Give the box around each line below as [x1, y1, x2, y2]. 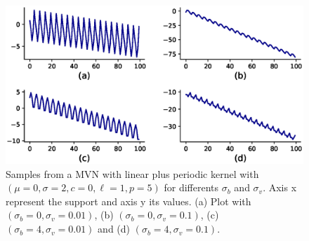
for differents [164, 180, 219, 195]
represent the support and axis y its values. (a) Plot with [6, 193, 251, 208]
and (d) [98, 221, 131, 236]
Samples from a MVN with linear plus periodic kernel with [6, 166, 259, 181]
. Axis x [263, 180, 297, 195]
